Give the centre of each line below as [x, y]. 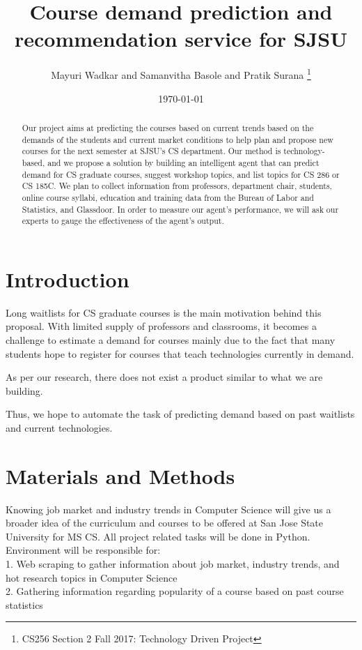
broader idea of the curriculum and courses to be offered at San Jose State [165, 523]
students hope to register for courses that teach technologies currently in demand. [180, 353]
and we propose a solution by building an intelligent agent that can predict [183, 162]
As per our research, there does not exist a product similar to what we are [164, 377]
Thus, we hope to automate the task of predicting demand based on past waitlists [180, 414]
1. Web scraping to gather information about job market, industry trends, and [173, 564]
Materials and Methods [120, 475]
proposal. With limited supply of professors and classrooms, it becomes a [161, 326]
